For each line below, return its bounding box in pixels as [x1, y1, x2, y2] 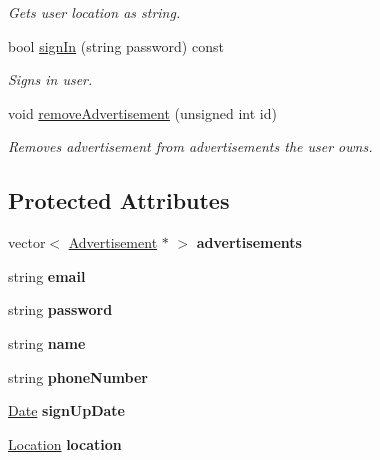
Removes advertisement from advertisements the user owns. [8, 136, 373, 157]
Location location [8, 433, 122, 454]
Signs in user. [8, 69, 93, 90]
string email [8, 265, 86, 286]
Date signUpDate [8, 400, 125, 421]
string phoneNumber [8, 366, 148, 387]
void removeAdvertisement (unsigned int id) [8, 102, 277, 123]
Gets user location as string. [8, 2, 181, 22]
